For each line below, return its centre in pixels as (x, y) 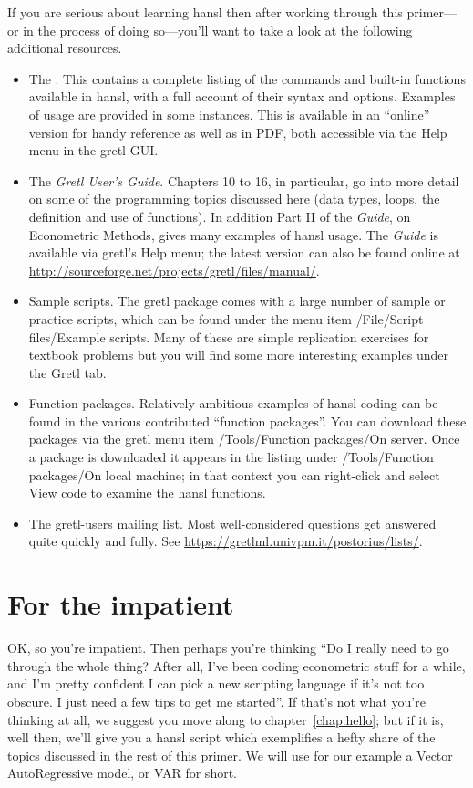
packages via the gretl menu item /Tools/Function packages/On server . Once (244, 439)
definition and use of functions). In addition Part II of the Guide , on (220, 216)
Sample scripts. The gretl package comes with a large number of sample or (237, 301)
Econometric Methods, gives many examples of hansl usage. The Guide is (233, 234)
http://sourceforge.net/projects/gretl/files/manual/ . (174, 270)
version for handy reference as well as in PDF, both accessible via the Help (238, 132)
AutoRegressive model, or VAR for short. (122, 773)
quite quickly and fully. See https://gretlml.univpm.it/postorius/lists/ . (226, 541)
